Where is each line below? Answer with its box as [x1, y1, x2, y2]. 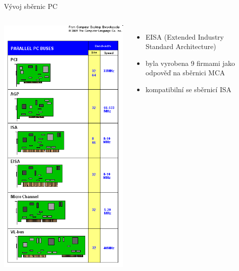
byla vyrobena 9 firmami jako [145, 57, 235, 68]
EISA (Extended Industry [145, 31, 224, 42]
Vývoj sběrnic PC [4, 1, 58, 11]
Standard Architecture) [145, 41, 216, 52]
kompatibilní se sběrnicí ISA [145, 84, 232, 94]
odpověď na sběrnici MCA [145, 67, 225, 78]
